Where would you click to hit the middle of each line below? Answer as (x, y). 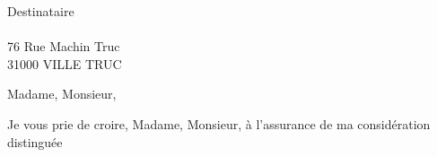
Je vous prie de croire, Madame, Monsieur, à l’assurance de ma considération (219, 123)
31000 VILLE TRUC (65, 63)
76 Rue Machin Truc (64, 46)
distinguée (35, 141)
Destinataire (41, 11)
